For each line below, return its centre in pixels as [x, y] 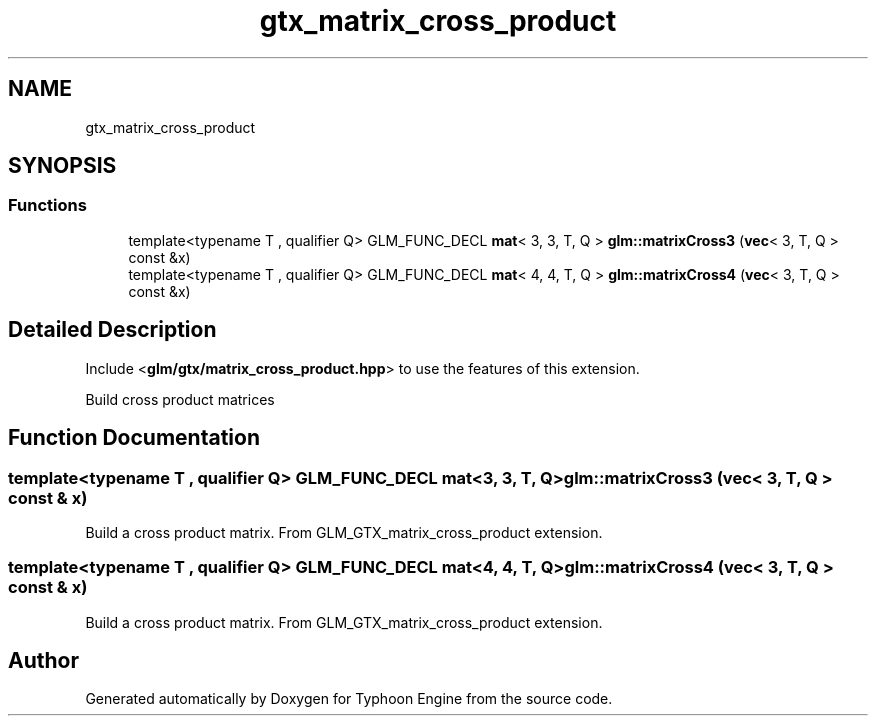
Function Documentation [134, 438]
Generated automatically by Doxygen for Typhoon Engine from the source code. [349, 699]
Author [43, 661]
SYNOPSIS [62, 166]
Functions [47, 205]
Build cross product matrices [180, 399]
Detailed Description [112, 330]
